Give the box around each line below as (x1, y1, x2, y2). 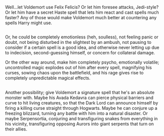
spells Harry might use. (5, 20, 53, 26)
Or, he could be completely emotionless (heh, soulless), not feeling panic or (5, 34, 159, 40)
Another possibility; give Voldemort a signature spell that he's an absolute (5, 89, 155, 95)
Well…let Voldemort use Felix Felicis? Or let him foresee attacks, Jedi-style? (5, 4, 159, 10)
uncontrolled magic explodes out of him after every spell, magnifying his (5, 65, 152, 70)
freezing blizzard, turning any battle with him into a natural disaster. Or (5, 110, 148, 116)
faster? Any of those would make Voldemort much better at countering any (5, 15, 157, 20)
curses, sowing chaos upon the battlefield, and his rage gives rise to (5, 70, 144, 76)
